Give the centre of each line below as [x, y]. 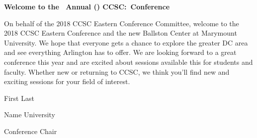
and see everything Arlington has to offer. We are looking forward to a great [120, 52]
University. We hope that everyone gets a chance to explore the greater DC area [126, 42]
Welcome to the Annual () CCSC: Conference [87, 6]
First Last [19, 98]
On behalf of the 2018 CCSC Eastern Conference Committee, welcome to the [122, 23]
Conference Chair [31, 131]
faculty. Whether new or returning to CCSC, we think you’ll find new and [117, 71]
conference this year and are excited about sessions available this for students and [128, 62]
